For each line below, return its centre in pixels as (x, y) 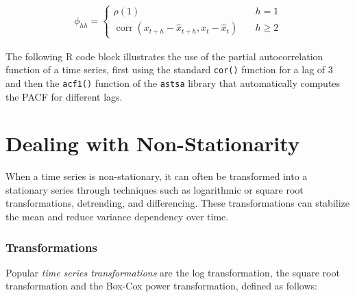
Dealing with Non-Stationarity (152, 143)
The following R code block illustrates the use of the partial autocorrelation (164, 56)
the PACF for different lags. (64, 96)
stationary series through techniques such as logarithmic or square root (155, 189)
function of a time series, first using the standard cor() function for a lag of (166, 69)
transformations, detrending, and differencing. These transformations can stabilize (178, 203)
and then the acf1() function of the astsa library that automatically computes (173, 82)
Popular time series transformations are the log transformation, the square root (173, 272)
